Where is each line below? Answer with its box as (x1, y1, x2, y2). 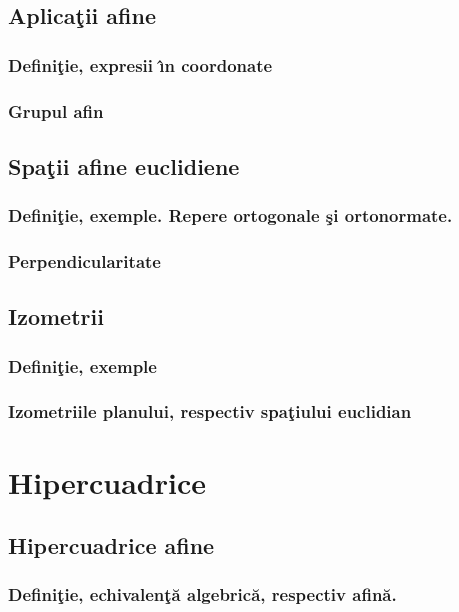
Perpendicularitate (8, 249, 161, 274)
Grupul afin (8, 98, 104, 123)
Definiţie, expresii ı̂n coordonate (8, 52, 273, 77)
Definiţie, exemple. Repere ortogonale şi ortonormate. (8, 203, 453, 228)
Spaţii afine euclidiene (8, 150, 240, 181)
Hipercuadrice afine (8, 530, 215, 561)
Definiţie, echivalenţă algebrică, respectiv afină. (8, 582, 397, 607)
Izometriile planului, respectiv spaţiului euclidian (8, 399, 412, 424)
